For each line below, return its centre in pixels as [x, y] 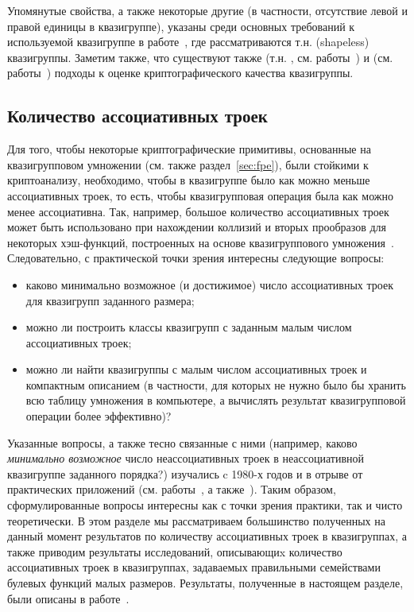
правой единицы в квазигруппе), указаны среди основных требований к [181, 26]
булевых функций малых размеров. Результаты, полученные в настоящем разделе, [205, 583]
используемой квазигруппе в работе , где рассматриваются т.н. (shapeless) [188, 42]
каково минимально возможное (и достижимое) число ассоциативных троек [209, 284]
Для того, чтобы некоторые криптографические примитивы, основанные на [189, 149]
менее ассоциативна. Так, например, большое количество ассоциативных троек [198, 211]
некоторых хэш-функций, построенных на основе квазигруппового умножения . [201, 242]
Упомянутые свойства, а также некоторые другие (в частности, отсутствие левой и [207, 10]
